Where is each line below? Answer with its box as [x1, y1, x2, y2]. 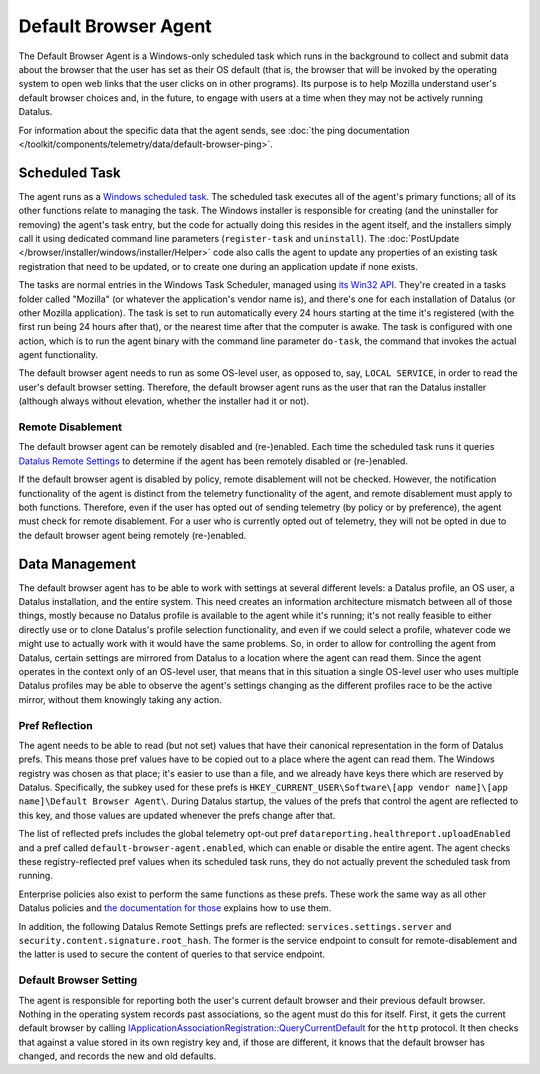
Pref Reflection [18, 718, 94, 732]
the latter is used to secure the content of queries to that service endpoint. [18, 948, 325, 960]
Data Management [18, 555, 137, 572]
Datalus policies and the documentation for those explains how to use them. [18, 902, 332, 914]
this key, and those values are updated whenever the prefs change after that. [18, 809, 336, 821]
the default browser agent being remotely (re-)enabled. [18, 529, 247, 541]
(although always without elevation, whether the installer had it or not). [18, 395, 310, 407]
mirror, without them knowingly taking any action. [18, 693, 222, 705]
